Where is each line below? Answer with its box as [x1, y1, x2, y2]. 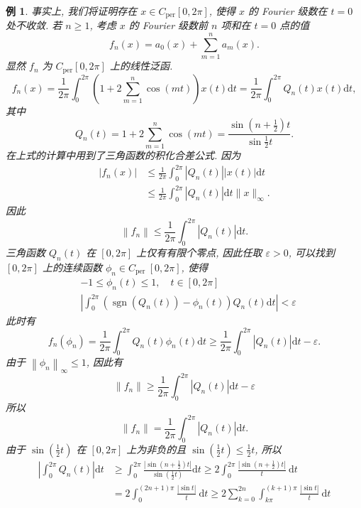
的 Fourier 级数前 [128, 18, 209, 33]
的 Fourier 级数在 [248, 4, 328, 18]
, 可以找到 [288, 245, 335, 260]
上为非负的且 [126, 441, 187, 456]
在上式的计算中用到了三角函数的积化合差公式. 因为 [6, 147, 241, 162]
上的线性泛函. [109, 58, 173, 73]
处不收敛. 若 [6, 18, 62, 33]
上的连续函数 [42, 259, 102, 274]
